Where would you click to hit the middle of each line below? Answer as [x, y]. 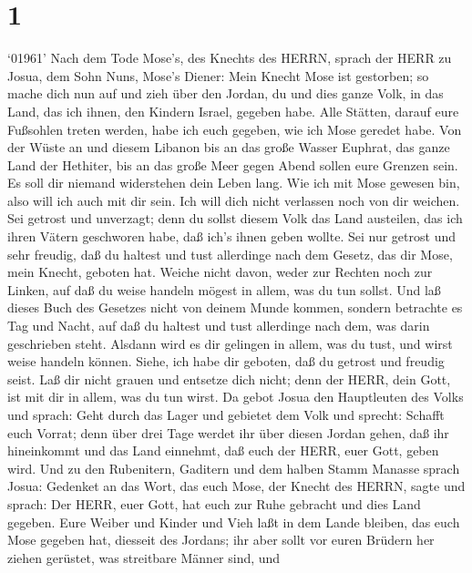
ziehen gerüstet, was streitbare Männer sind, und [144, 557]
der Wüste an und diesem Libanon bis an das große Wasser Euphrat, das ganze [229, 147]
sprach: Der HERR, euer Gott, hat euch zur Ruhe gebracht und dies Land [214, 503]
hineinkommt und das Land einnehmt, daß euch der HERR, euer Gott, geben [223, 450]
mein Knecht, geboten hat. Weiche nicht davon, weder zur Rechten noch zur [220, 272]
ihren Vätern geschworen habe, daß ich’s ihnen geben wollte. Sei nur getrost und [231, 236]
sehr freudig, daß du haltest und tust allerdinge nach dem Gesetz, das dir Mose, [230, 254]
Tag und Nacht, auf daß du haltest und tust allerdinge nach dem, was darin [219, 326]
